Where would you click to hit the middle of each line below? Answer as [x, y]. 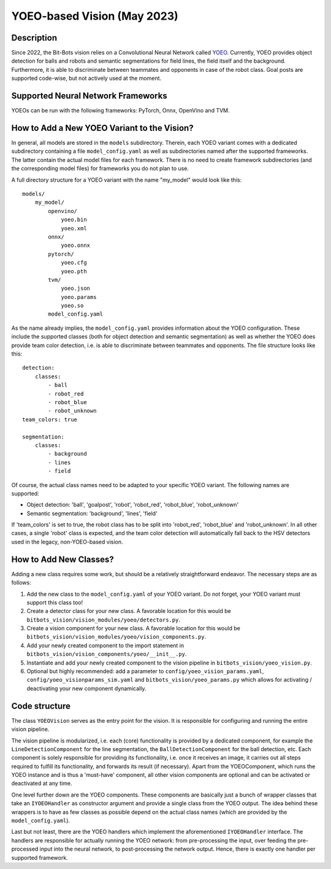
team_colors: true [50, 419]
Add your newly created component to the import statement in [105, 645]
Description [34, 38]
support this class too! [55, 602]
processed [25, 849]
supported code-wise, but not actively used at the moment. [86, 78]
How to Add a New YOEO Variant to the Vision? [102, 128]
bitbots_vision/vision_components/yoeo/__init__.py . [107, 654]
